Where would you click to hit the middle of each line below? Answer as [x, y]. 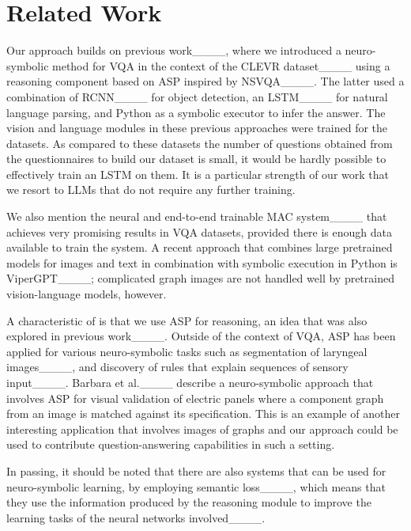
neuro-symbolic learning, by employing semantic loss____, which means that [196, 486]
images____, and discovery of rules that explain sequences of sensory [177, 367]
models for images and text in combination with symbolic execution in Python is [202, 262]
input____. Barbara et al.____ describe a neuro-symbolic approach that [190, 382]
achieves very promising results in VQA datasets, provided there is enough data [199, 231]
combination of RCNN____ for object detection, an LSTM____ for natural [197, 96]
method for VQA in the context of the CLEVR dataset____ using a [221, 65]
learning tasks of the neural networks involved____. [136, 517]
